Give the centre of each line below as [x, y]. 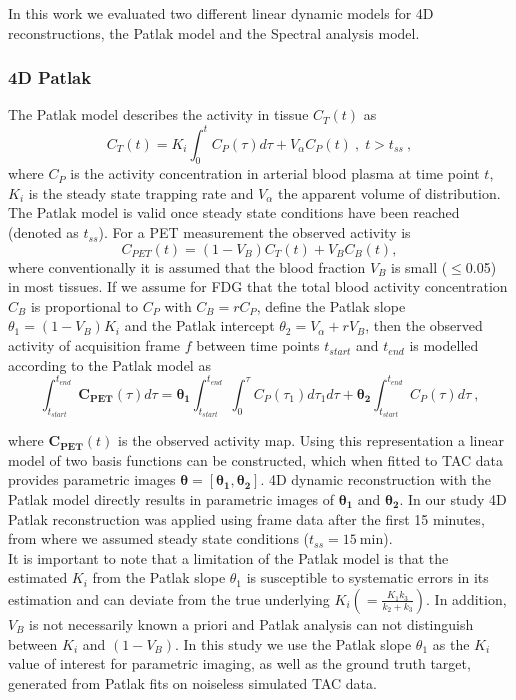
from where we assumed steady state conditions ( [159, 538]
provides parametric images [92, 479]
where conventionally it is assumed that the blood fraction [187, 266]
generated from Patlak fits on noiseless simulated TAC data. [192, 682]
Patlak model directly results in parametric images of [171, 498]
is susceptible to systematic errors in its [367, 577]
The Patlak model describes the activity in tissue [158, 114]
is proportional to [84, 305]
